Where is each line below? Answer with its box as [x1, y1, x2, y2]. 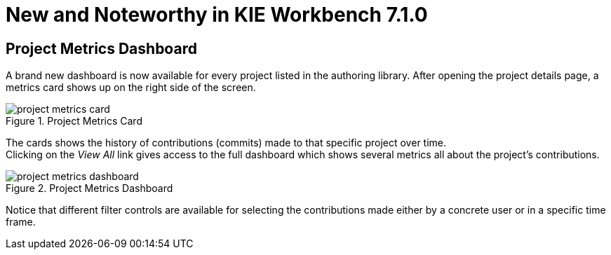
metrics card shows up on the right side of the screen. [6, 81, 256, 94]
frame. [6, 216, 36, 228]
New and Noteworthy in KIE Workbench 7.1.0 [6, 3, 428, 27]
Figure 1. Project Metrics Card [6, 115, 142, 127]
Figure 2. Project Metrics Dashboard [6, 182, 173, 195]
